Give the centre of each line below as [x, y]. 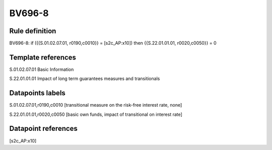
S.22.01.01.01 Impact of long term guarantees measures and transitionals [85, 79]
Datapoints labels [37, 93]
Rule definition [33, 31]
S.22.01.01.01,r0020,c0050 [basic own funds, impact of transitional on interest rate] [96, 114]
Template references [43, 57]
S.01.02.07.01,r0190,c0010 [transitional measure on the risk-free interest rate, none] [96, 105]
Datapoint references [44, 129]
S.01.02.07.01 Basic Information [42, 69]
